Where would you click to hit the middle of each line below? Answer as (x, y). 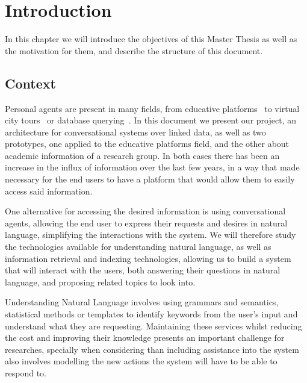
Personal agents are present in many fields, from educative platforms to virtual (152, 108)
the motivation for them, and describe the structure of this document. (134, 50)
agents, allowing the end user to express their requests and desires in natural (146, 223)
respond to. (26, 372)
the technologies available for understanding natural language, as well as (138, 247)
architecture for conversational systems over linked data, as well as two (135, 132)
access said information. (49, 191)
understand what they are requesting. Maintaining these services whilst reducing (153, 325)
